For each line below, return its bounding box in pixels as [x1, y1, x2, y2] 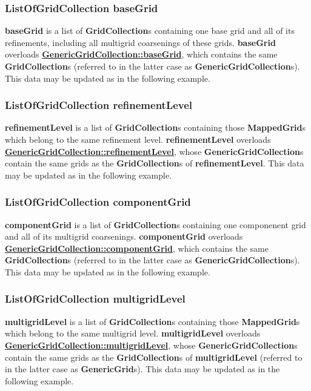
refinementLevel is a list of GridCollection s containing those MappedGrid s [5, 121, 306, 134]
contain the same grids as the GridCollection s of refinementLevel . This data [5, 157, 304, 169]
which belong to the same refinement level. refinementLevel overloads [5, 133, 271, 145]
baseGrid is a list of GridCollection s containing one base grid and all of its [5, 24, 295, 37]
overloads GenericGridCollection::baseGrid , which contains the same [5, 48, 278, 61]
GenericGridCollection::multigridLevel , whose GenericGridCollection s [5, 338, 298, 351]
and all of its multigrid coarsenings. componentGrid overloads [5, 230, 243, 243]
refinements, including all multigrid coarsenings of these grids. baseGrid [5, 36, 276, 48]
